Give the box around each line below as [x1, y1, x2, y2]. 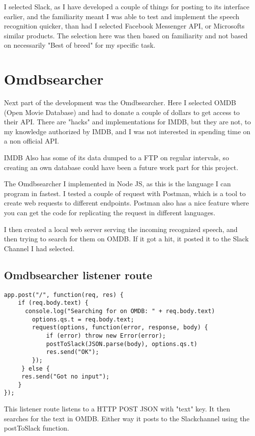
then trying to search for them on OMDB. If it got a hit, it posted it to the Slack [4, 233, 249, 244]
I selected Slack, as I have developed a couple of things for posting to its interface [4, 1, 250, 11]
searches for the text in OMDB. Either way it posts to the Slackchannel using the [4, 413, 250, 423]
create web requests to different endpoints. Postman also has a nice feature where [4, 198, 249, 208]
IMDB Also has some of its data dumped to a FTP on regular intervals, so [4, 152, 229, 163]
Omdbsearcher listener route [4, 267, 152, 282]
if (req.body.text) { [18, 299, 88, 307]
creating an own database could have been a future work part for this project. [4, 162, 238, 172]
